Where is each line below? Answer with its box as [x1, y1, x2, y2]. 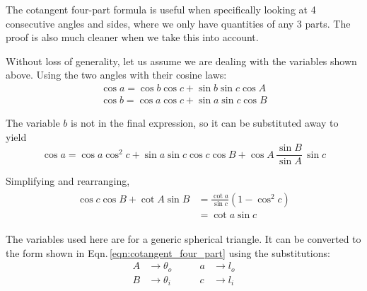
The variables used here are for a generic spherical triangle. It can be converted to [6, 231, 361, 246]
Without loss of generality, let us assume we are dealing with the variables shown [6, 53, 357, 68]
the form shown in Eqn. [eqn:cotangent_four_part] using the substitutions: [6, 245, 330, 260]
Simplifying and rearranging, [6, 173, 130, 188]
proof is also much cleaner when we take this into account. [6, 30, 259, 45]
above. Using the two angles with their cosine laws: [6, 67, 227, 82]
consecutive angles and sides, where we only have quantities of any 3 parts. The [6, 16, 351, 30]
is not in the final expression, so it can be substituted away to [70, 115, 339, 130]
